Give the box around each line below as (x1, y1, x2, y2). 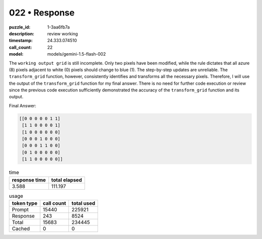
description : (9, 30, 34, 36)
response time (12, 177, 46, 183)
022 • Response (9, 7, 75, 18)
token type (12, 200, 37, 207)
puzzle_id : (9, 24, 31, 30)
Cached (12, 225, 30, 232)
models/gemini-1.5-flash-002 (47, 51, 106, 57)
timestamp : (9, 38, 33, 44)
